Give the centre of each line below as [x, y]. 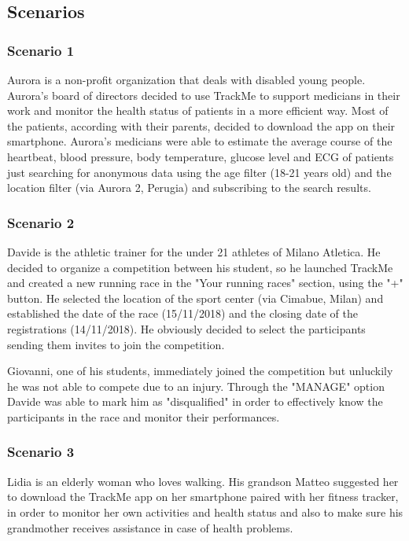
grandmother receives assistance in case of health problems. [150, 527]
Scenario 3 [41, 452]
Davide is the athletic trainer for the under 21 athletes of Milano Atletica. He [194, 251]
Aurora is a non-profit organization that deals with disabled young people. [186, 79]
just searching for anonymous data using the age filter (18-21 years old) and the [199, 172]
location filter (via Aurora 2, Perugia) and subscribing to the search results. [189, 188]
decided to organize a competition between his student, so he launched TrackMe [200, 267]
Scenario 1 [41, 50]
